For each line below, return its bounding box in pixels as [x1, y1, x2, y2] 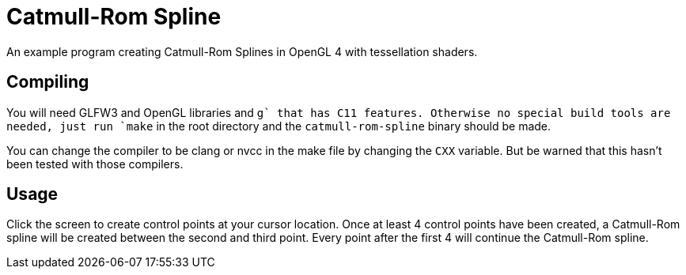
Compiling [6, 72, 89, 92]
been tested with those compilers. [6, 156, 184, 171]
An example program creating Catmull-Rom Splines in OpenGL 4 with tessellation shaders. [6, 44, 478, 58]
